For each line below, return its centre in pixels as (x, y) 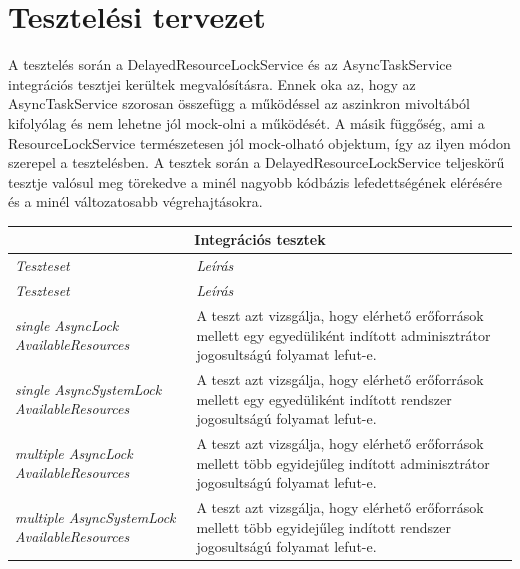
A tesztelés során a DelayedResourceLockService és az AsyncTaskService (230, 64)
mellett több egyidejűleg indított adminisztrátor (343, 462)
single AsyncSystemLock (88, 388)
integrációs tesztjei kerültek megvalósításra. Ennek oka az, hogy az (212, 83)
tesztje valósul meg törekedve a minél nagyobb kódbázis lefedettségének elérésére (255, 181)
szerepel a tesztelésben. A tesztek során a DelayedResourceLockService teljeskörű (256, 162)
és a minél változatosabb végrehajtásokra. (135, 201)
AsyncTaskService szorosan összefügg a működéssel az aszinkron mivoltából (239, 103)
